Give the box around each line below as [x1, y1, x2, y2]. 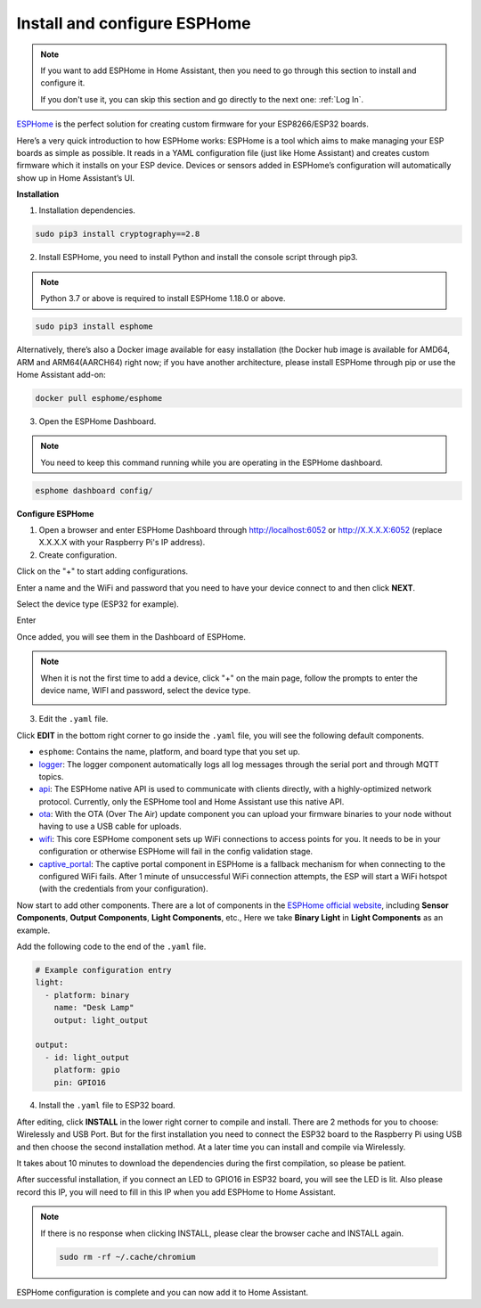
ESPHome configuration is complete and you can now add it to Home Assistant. [16, 1287, 309, 1297]
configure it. [40, 78, 86, 88]
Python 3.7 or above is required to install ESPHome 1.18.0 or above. [40, 293, 286, 304]
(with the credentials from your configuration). [38, 883, 208, 895]
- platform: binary [45, 990, 130, 1000]
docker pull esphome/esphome [35, 393, 163, 403]
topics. [38, 771, 64, 781]
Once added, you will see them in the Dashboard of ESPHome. [16, 631, 247, 642]
